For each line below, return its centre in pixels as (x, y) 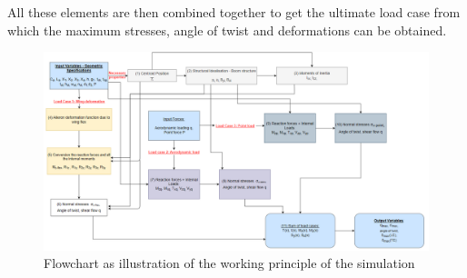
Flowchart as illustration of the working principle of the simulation (229, 263)
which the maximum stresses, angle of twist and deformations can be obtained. (227, 30)
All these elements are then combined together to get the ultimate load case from (234, 12)
